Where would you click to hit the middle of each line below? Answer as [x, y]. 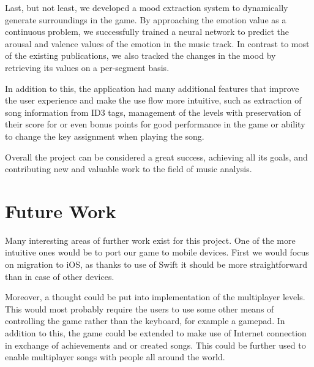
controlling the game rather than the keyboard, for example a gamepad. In [145, 321]
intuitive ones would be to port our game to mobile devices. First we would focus [157, 252]
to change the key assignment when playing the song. [105, 136]
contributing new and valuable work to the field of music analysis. [129, 169]
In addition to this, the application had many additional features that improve [152, 88]
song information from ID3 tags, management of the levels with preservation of [153, 112]
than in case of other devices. [60, 276]
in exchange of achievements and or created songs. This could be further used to [155, 345]
